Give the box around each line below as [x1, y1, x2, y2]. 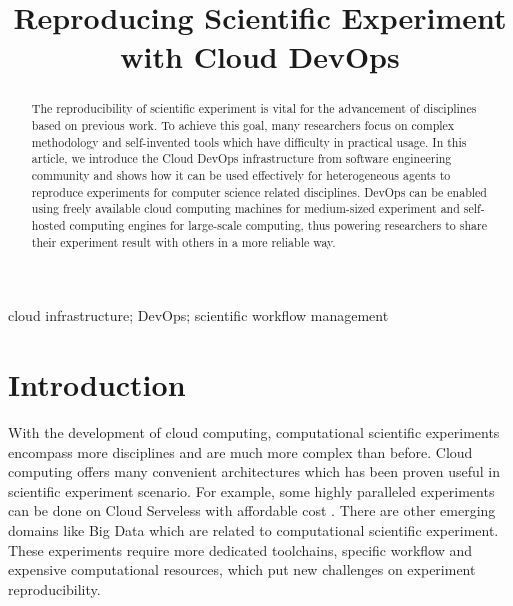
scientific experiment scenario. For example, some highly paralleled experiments [8, 480, 495, 501]
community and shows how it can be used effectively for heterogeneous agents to [31, 166, 451, 183]
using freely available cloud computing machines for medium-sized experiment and [31, 200, 460, 217]
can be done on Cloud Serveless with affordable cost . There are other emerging [8, 500, 496, 521]
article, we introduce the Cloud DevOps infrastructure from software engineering [31, 150, 452, 167]
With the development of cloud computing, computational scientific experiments [8, 421, 500, 442]
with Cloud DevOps [120, 36, 400, 77]
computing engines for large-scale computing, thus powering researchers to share [69, 216, 487, 233]
